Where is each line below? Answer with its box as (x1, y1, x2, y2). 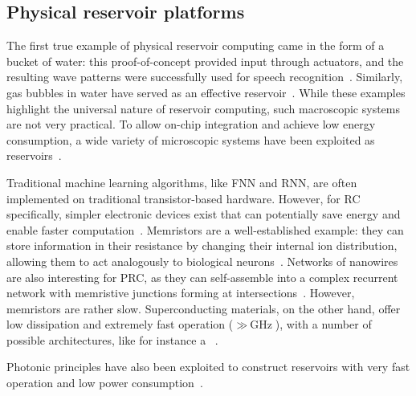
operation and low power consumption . (6, 374, 203, 391)
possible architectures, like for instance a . (6, 331, 218, 348)
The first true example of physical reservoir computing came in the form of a (6, 37, 385, 54)
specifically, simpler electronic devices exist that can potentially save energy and (6, 206, 401, 222)
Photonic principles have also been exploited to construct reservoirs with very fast (6, 358, 410, 375)
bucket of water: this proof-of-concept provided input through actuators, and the (6, 52, 404, 69)
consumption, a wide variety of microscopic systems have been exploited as (6, 131, 375, 148)
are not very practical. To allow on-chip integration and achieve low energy (6, 116, 376, 133)
